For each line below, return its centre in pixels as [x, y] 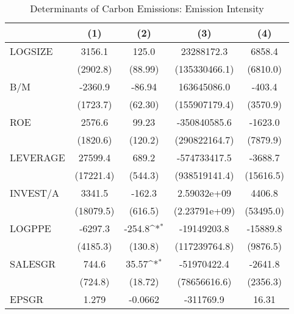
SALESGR [33, 264]
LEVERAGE [38, 157]
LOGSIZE [31, 51]
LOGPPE [30, 228]
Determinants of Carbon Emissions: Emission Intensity [147, 8]
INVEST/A [35, 193]
